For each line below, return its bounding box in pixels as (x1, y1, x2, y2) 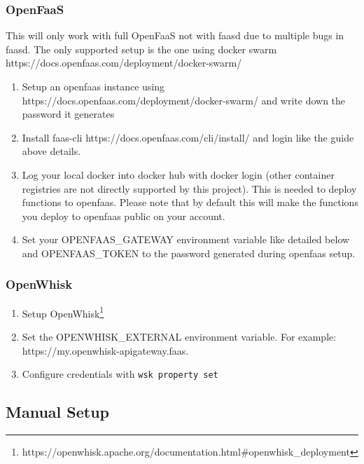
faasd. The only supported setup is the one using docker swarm (6, 41, 277, 56)
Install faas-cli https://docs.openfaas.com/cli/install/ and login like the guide (22, 130, 354, 144)
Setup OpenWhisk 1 (22, 303, 104, 320)
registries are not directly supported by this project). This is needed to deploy (22, 181, 357, 196)
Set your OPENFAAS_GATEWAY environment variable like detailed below (22, 232, 350, 247)
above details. (22, 144, 81, 158)
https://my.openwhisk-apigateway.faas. (22, 343, 189, 357)
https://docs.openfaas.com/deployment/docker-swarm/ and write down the (22, 93, 346, 107)
